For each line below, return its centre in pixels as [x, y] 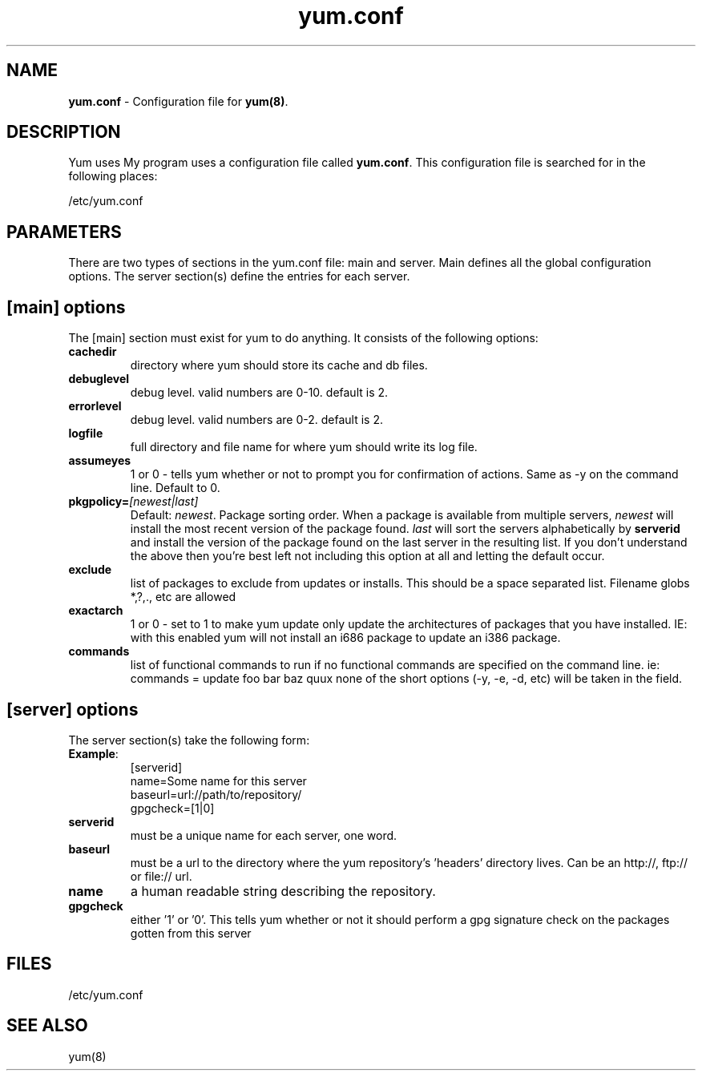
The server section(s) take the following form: [189, 740]
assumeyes [100, 461]
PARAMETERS [64, 232]
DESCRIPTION [64, 132]
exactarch [96, 611]
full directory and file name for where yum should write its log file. [304, 447]
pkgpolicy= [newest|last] [133, 502]
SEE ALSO [47, 1026]
